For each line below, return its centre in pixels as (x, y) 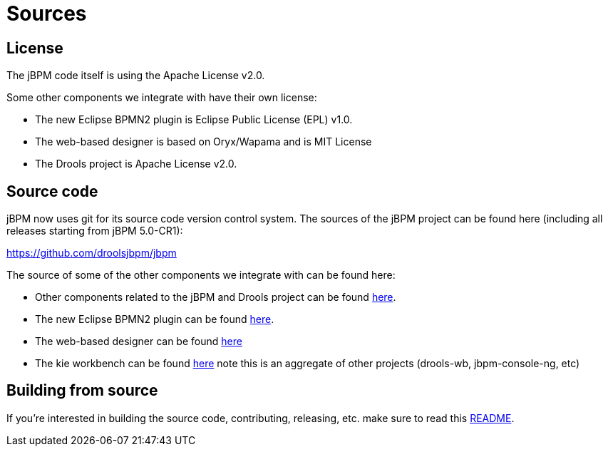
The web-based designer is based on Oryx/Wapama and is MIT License (203, 142)
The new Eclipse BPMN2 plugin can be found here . (155, 319)
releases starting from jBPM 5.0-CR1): (95, 231)
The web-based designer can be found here (139, 341)
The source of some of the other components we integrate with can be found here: (201, 275)
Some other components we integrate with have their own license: (162, 98)
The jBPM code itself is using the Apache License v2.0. (136, 76)
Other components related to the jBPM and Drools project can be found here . (216, 297)
